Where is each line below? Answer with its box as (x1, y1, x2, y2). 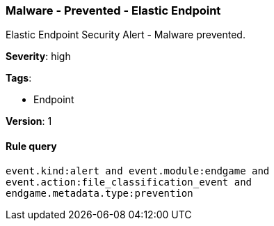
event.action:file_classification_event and (6, 176, 252, 188)
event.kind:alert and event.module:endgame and (6, 165, 270, 176)
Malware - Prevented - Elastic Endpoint (6, 3, 221, 17)
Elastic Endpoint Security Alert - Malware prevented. (6, 29, 245, 41)
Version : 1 (6, 115, 52, 128)
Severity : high (6, 50, 71, 63)
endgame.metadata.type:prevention (6, 187, 193, 199)
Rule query (6, 140, 57, 152)
